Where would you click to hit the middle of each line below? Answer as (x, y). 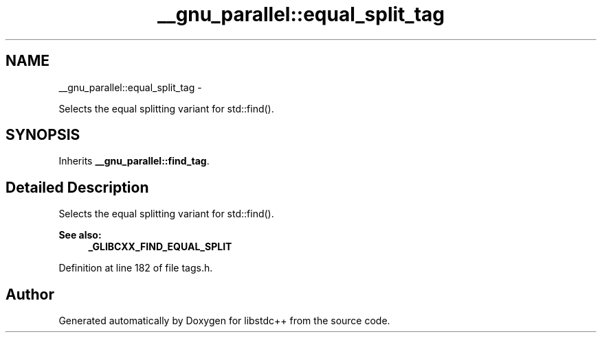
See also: (80, 235)
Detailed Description (77, 187)
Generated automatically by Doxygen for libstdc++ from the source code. (224, 321)
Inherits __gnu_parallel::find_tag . (134, 161)
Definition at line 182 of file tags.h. (136, 268)
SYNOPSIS (43, 135)
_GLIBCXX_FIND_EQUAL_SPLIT (160, 247)
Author (30, 294)
